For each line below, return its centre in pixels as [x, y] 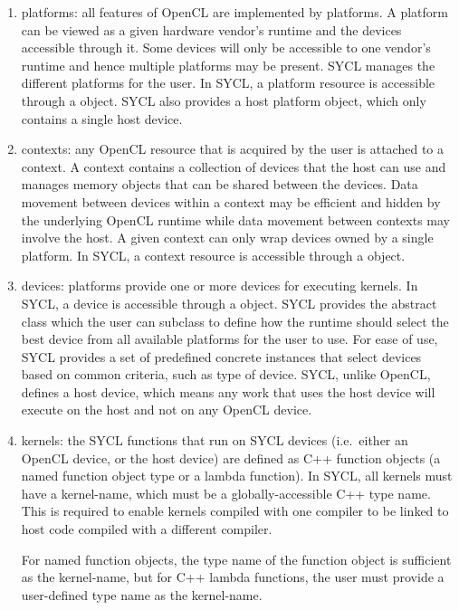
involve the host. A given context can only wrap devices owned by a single [227, 238]
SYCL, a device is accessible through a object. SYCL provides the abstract [229, 303]
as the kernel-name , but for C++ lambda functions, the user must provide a [233, 577]
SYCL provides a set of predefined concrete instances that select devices [221, 356]
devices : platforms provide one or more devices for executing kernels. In [220, 286]
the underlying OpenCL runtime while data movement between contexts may [236, 219]
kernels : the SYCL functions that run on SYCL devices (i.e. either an [215, 440]
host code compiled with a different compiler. [147, 529]
